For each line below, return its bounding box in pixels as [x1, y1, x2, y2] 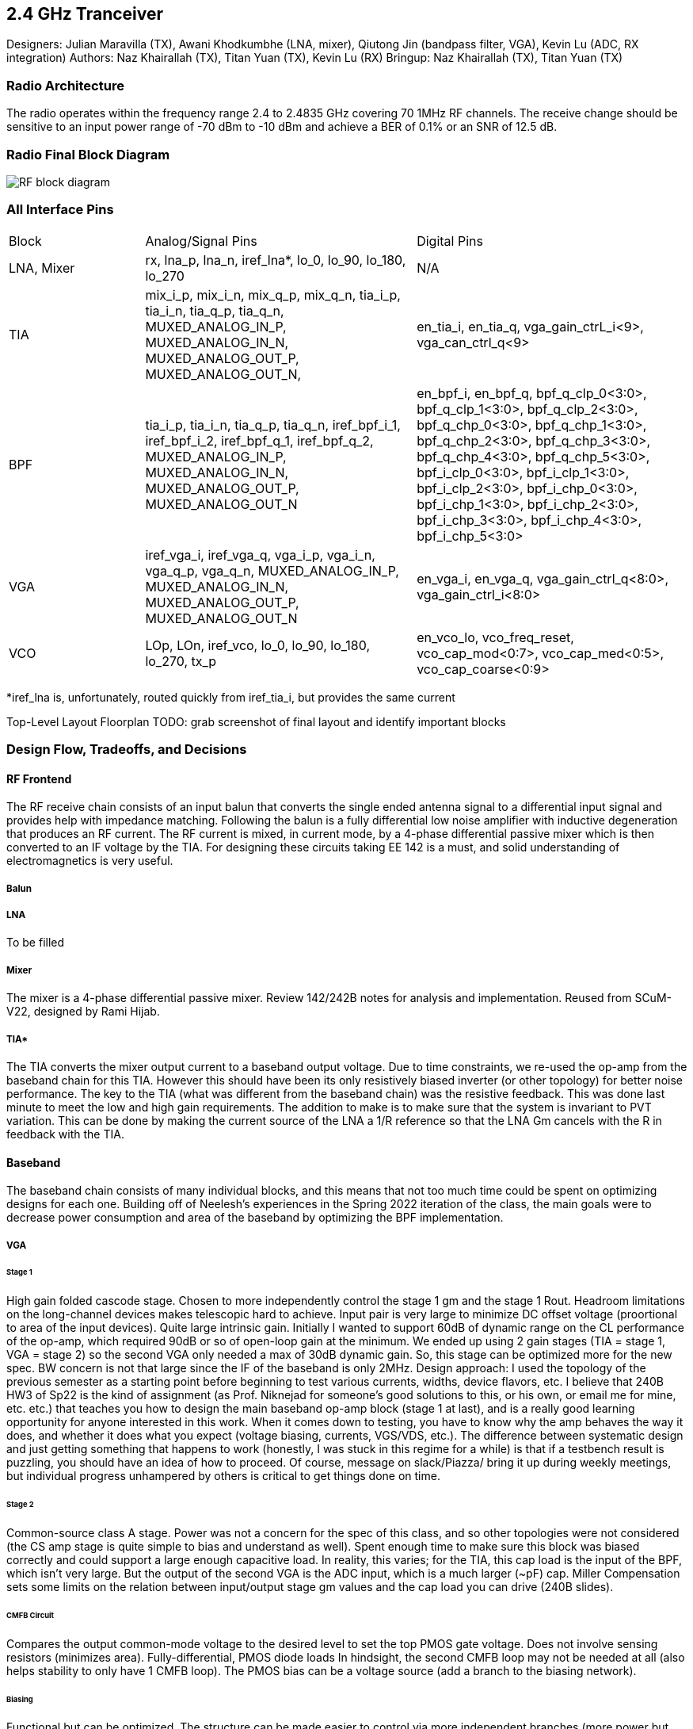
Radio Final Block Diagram [6, 146, 170, 163]
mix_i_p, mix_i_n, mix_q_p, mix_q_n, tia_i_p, [145, 286, 401, 303]
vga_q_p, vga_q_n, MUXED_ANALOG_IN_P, [145, 562, 399, 579]
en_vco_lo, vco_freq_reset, [417, 629, 574, 645]
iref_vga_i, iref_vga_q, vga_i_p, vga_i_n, [145, 546, 375, 563]
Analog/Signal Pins [145, 232, 257, 249]
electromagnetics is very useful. [6, 854, 173, 868]
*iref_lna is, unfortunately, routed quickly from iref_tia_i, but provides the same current [6, 690, 455, 704]
